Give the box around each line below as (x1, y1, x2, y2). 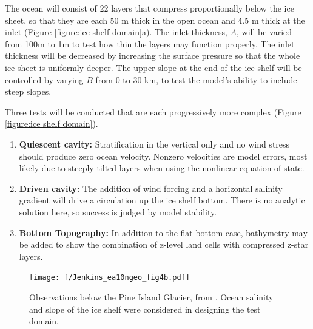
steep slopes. (5, 85, 52, 98)
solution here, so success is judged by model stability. (19, 205, 217, 218)
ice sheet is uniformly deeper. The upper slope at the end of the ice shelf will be (5, 61, 302, 73)
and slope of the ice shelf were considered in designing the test (29, 302, 261, 315)
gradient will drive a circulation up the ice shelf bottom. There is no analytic (19, 194, 305, 206)
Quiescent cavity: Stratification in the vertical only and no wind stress (19, 137, 290, 150)
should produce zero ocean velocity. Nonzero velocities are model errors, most (19, 149, 308, 162)
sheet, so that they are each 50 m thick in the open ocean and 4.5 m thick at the (5, 13, 305, 26)
